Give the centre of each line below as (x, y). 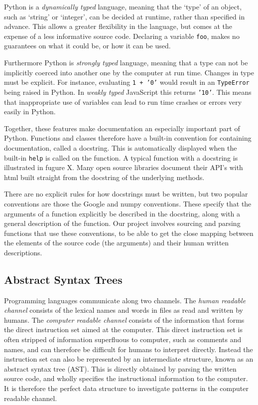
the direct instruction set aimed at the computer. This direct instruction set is (123, 329)
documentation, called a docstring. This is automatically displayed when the (121, 147)
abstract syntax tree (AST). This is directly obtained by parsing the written (120, 368)
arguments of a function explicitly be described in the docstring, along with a (122, 213)
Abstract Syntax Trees (63, 279)
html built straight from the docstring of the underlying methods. (104, 177)
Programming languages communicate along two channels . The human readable (125, 300)
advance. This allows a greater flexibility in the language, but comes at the (118, 26)
